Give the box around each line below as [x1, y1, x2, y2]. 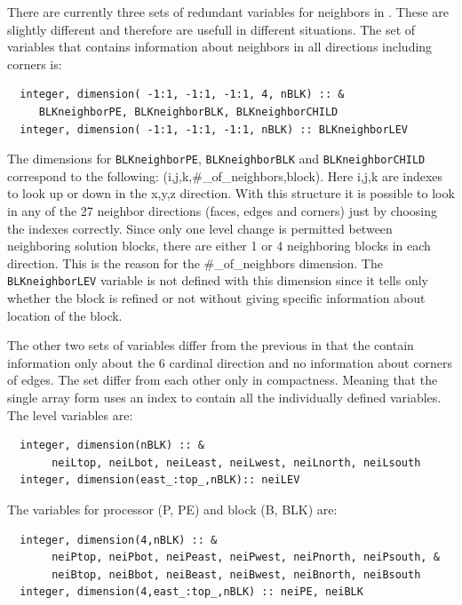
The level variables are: [7, 405, 133, 424]
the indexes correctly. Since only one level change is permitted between [7, 219, 393, 237]
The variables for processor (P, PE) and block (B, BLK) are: [7, 499, 338, 518]
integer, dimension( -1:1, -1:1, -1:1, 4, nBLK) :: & [20, 88, 345, 101]
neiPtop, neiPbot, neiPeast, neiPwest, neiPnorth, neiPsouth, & [52, 551, 440, 564]
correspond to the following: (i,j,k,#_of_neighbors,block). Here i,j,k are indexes [7, 166, 443, 185]
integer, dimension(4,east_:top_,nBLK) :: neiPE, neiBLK [20, 585, 363, 599]
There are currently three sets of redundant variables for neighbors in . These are [7, 3, 449, 20]
